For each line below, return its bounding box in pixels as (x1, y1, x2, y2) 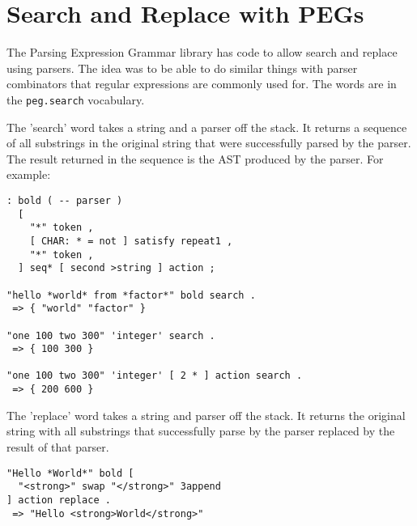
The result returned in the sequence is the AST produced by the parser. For (6, 150, 384, 167)
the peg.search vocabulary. (6, 91, 145, 108)
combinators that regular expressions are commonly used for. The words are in (6, 75, 397, 92)
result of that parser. (6, 438, 109, 455)
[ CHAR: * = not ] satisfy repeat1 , (29, 235, 233, 247)
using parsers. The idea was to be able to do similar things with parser (6, 59, 358, 76)
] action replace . (6, 494, 111, 506)
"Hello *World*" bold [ (6, 467, 134, 479)
